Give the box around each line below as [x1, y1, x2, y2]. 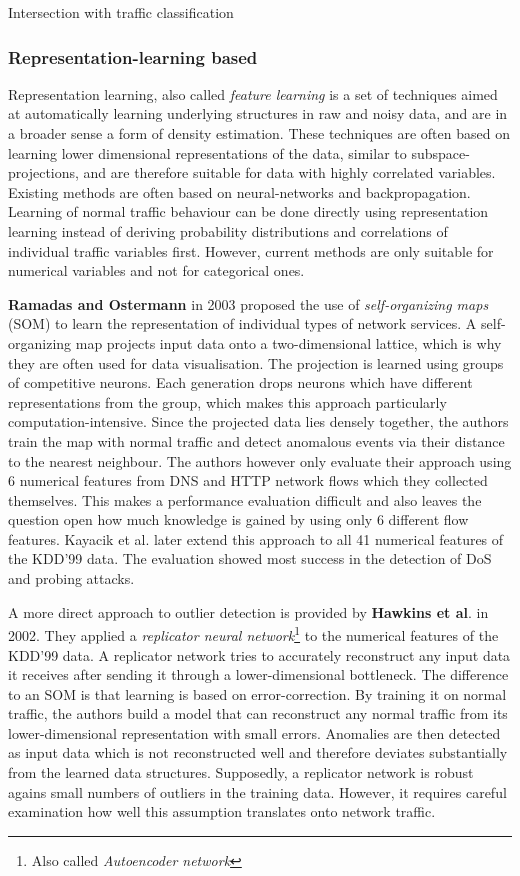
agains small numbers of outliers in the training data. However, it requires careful [8, 781, 507, 802]
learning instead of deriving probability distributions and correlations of [8, 220, 448, 241]
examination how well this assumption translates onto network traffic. [8, 801, 436, 822]
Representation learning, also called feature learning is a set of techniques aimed [8, 83, 498, 104]
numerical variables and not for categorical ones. [8, 260, 305, 281]
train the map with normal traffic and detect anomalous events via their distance [8, 430, 505, 451]
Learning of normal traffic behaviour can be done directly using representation [8, 201, 489, 222]
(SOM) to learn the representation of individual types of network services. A [8, 313, 477, 334]
